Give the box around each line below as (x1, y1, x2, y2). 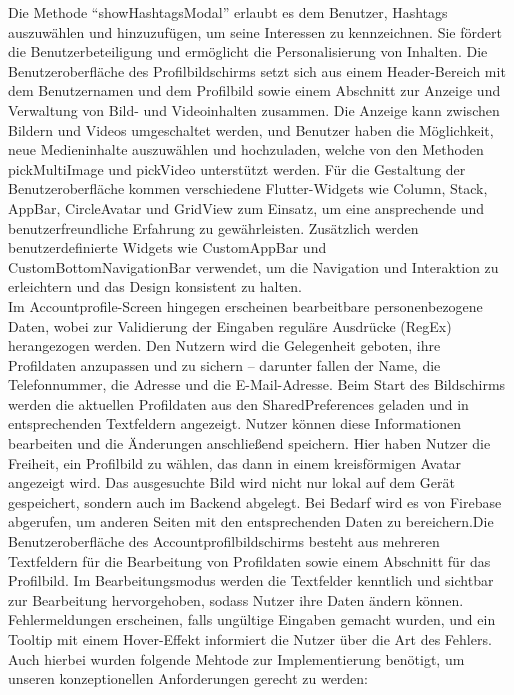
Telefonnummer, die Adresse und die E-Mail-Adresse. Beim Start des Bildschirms (8, 374, 506, 395)
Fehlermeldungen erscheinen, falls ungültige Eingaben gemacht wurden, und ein (8, 609, 496, 630)
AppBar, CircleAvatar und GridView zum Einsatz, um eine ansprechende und (8, 197, 485, 218)
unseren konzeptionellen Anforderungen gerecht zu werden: (8, 668, 369, 689)
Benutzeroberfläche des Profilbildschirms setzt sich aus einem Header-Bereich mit (8, 60, 506, 81)
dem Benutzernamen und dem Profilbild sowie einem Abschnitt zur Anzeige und (8, 80, 501, 101)
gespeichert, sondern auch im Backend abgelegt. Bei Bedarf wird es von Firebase (8, 491, 502, 512)
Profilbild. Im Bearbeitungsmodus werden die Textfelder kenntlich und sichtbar (8, 570, 494, 591)
